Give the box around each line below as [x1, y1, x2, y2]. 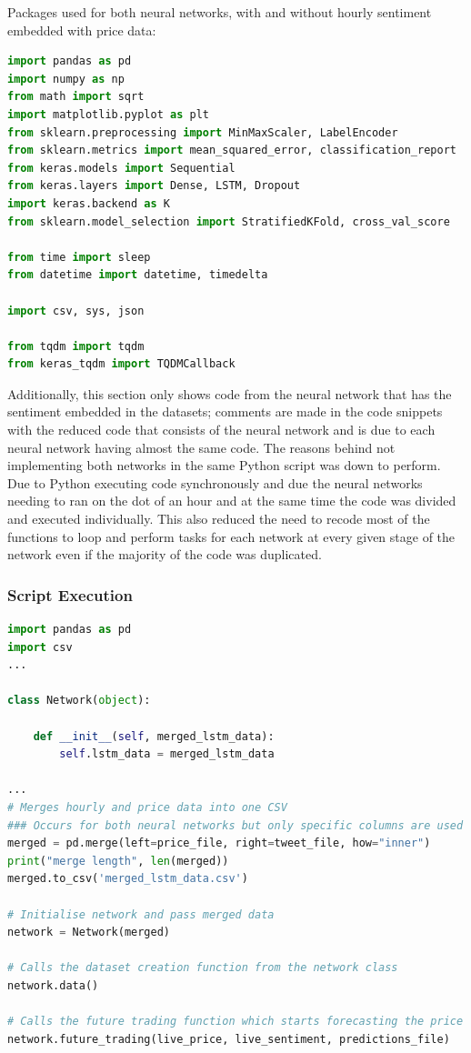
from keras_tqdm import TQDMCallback [7, 357, 235, 371]
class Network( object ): [7, 694, 151, 707]
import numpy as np [7, 72, 125, 85]
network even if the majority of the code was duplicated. [7, 545, 322, 564]
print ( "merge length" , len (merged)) [7, 854, 229, 867]
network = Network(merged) [7, 926, 170, 939]
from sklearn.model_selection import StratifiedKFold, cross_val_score [7, 215, 450, 228]
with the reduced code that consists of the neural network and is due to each [7, 420, 436, 439]
